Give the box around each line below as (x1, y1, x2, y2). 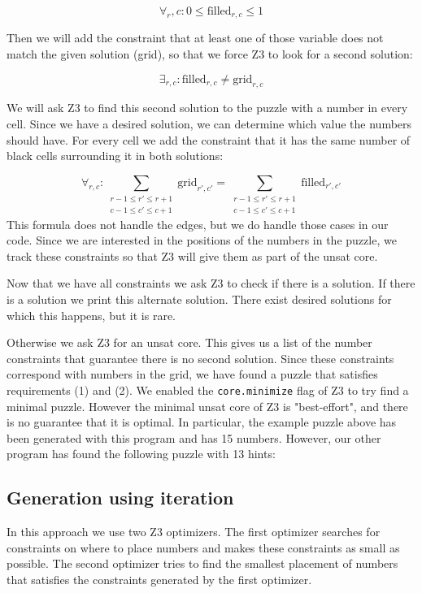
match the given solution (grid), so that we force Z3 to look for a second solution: (7, 45, 413, 63)
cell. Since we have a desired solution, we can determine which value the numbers (7, 115, 412, 132)
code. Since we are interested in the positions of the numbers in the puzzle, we (7, 232, 397, 249)
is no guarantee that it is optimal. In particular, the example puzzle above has (7, 413, 397, 431)
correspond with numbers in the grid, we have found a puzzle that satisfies (7, 366, 378, 383)
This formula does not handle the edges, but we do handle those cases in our (7, 215, 389, 232)
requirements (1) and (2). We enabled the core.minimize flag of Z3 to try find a (7, 381, 409, 398)
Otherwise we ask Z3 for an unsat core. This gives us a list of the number (7, 334, 372, 351)
